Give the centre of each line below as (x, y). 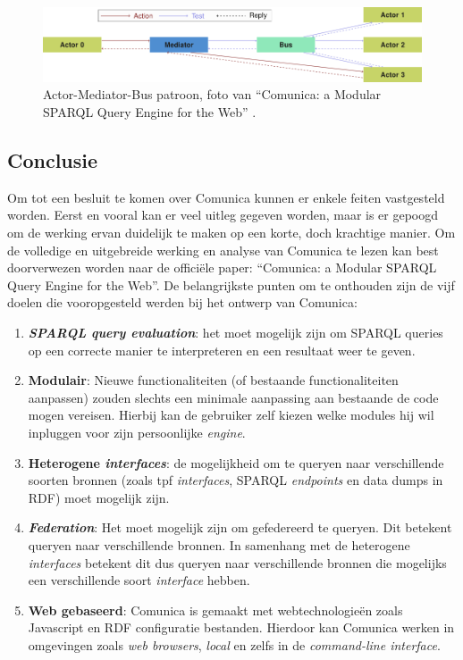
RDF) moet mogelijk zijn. (99, 497)
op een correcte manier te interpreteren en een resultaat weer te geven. (222, 350)
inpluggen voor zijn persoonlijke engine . (137, 432)
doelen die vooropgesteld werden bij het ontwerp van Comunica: (182, 302)
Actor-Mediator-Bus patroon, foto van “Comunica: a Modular (212, 94)
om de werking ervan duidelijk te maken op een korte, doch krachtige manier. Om (231, 233)
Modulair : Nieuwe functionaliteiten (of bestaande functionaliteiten (213, 380)
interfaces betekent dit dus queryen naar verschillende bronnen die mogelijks (237, 562)
